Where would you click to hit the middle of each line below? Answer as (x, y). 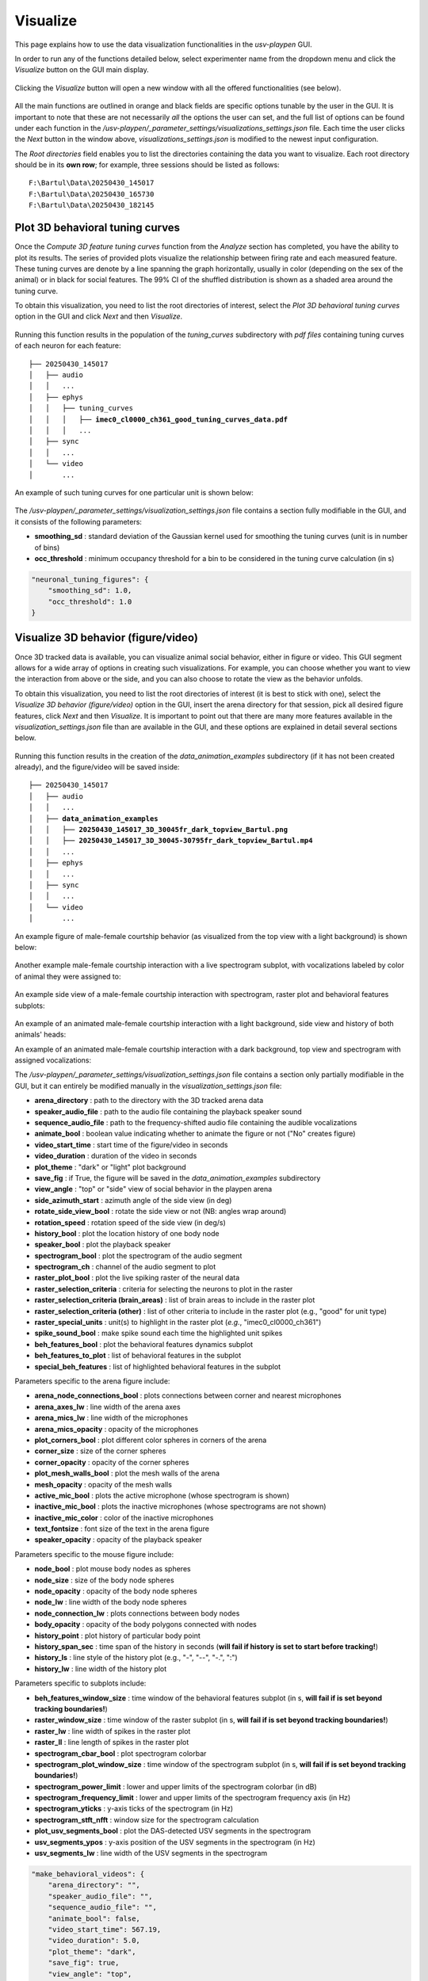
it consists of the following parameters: (78, 521)
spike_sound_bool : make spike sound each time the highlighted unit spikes (159, 1333)
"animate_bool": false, (94, 1918)
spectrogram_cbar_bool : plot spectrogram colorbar (120, 1753)
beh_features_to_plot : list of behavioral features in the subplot (138, 1356)
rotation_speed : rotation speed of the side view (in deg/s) (130, 1222)
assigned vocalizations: (53, 1060)
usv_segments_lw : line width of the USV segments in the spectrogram (151, 1853)
